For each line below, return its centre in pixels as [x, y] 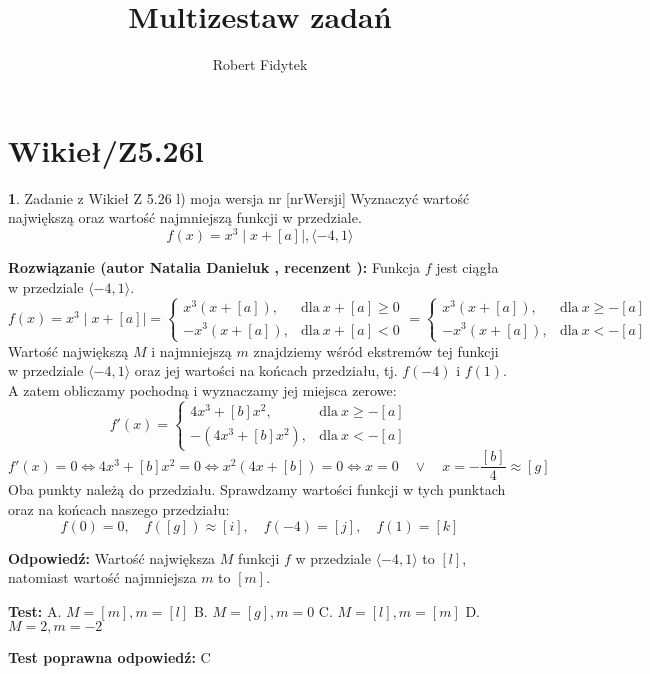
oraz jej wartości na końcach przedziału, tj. [266, 370]
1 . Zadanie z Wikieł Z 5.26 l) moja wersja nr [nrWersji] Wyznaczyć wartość [239, 197]
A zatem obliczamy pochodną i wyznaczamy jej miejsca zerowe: [202, 390]
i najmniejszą [191, 350]
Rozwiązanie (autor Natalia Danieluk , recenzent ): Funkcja [214, 266]
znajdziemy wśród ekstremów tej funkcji [376, 350]
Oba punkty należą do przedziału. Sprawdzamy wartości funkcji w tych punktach [257, 489]
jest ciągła [467, 266]
